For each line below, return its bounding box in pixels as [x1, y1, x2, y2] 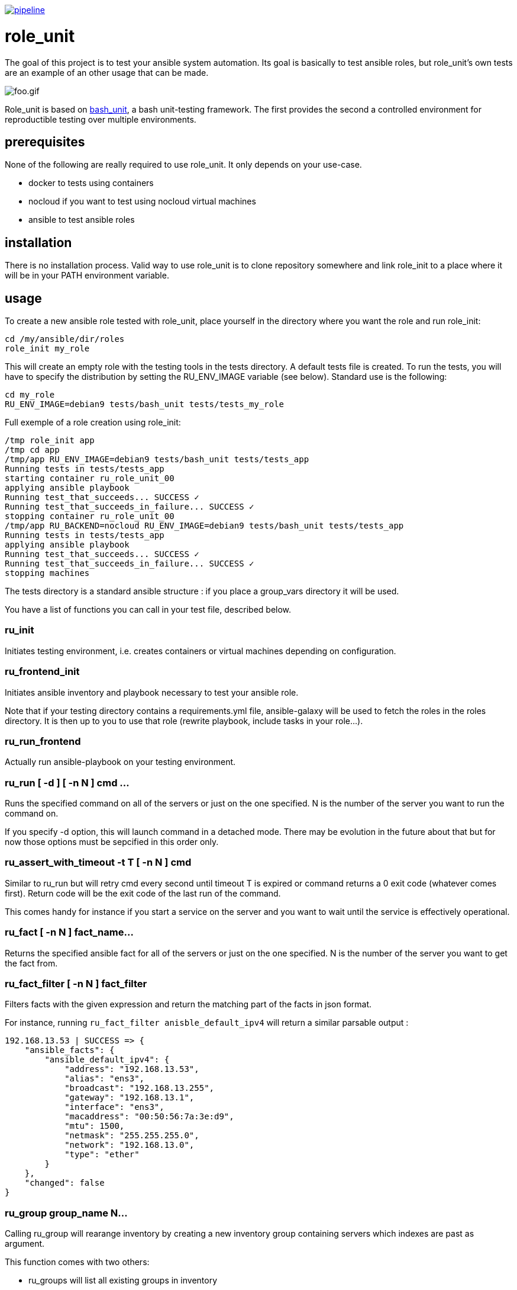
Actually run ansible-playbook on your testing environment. [5, 757, 236, 767]
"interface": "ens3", [64, 1102, 164, 1112]
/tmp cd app [5, 445, 60, 455]
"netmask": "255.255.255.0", [64, 1131, 199, 1141]
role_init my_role [5, 344, 90, 354]
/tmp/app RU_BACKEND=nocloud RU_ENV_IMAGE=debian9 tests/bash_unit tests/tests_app [5, 521, 404, 531]
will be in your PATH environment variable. [5, 270, 169, 281]
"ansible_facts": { [24, 1045, 115, 1055]
